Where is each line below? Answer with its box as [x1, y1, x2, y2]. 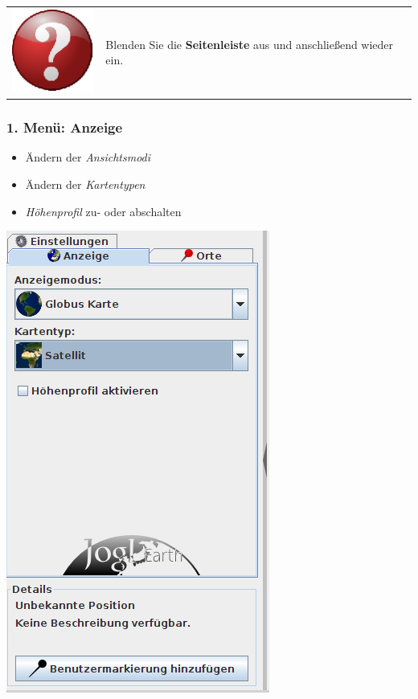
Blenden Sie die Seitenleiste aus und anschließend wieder [105, 35, 394, 52]
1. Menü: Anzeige [6, 117, 123, 137]
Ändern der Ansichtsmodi [25, 149, 151, 166]
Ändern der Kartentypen [25, 175, 145, 192]
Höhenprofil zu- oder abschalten [25, 202, 182, 219]
